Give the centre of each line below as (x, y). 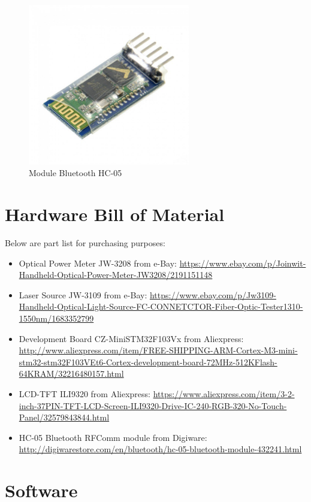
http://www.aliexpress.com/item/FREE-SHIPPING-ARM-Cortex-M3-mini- (158, 350)
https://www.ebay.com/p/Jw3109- (213, 294)
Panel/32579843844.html (64, 417)
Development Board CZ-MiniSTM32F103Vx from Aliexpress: (131, 338)
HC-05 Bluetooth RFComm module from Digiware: (113, 437)
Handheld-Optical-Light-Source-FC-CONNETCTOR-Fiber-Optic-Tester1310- (161, 306)
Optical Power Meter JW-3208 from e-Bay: (98, 263)
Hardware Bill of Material (115, 214)
